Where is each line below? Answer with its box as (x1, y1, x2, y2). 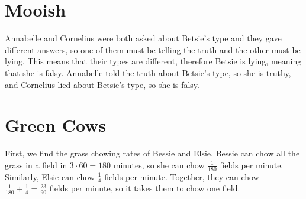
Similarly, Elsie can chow (5, 170, 95, 182)
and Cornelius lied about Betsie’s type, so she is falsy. (5, 78, 199, 90)
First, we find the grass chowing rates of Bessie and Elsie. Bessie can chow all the (5, 147, 300, 159)
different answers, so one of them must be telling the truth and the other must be (5, 43, 301, 56)
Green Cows (5, 113, 107, 137)
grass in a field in (5, 158, 67, 171)
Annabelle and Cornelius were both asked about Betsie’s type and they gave (5, 32, 282, 44)
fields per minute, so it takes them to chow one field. (49, 182, 240, 194)
